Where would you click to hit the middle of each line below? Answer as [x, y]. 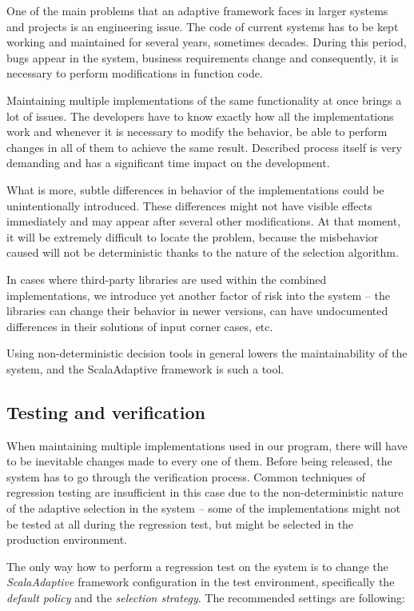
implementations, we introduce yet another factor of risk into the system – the [198, 295]
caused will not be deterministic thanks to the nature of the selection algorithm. [203, 252]
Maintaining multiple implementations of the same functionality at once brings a [204, 100]
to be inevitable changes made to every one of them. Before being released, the [199, 461]
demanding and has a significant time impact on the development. [168, 163]
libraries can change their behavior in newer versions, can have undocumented [197, 311]
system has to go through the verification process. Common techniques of [186, 476]
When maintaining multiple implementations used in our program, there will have [207, 445]
